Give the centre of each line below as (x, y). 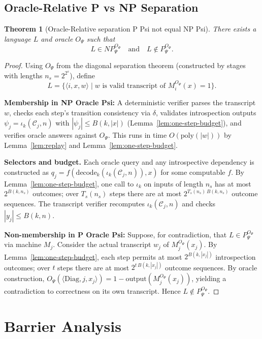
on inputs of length (173, 183)
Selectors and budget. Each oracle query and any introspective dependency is (129, 162)
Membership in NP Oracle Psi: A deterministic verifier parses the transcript (130, 102)
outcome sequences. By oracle (211, 267)
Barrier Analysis (63, 326)
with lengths (23, 75)
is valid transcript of (134, 86)
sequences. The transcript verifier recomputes (74, 203)
